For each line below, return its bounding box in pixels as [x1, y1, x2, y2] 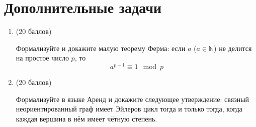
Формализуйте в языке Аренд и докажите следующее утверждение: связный [16, 93, 249, 104]
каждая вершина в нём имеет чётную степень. [16, 113, 157, 123]
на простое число [16, 52, 69, 63]
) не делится [214, 42, 252, 53]
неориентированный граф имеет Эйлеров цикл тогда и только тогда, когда [16, 103, 242, 114]
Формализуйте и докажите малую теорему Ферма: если [16, 42, 186, 53]
